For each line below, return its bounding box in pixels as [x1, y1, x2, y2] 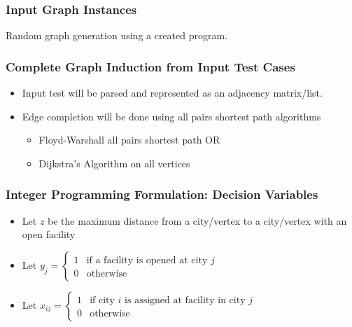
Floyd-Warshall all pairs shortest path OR [38, 132, 220, 147]
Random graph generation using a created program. [6, 28, 228, 43]
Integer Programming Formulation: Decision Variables [6, 186, 318, 203]
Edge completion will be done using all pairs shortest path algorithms [22, 109, 321, 123]
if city [90, 295, 115, 305]
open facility [22, 227, 76, 242]
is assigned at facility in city [125, 295, 246, 305]
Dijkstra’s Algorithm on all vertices [38, 155, 190, 170]
